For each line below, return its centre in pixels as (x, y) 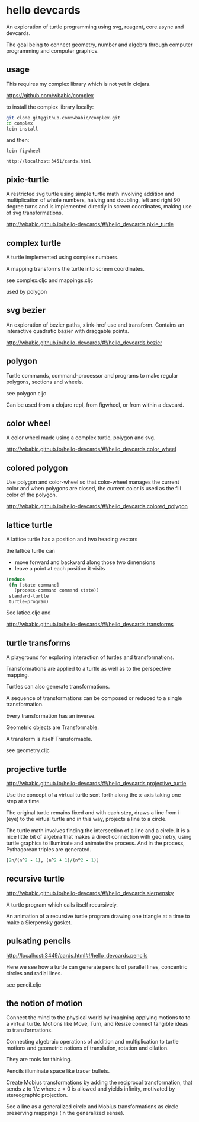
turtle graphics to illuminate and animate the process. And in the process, (95, 843)
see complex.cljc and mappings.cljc (50, 280)
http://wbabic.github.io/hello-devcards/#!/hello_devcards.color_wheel (91, 449)
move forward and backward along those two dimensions (85, 562)
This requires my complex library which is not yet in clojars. (78, 84)
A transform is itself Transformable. (49, 739)
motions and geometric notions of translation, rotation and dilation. (87, 1048)
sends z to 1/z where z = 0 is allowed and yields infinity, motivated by (91, 1089)
